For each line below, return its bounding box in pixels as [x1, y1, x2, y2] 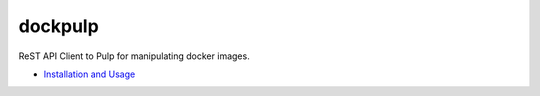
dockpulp [18, 15, 99, 37]
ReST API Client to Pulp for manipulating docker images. [18, 50, 250, 62]
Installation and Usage [43, 68, 136, 80]
